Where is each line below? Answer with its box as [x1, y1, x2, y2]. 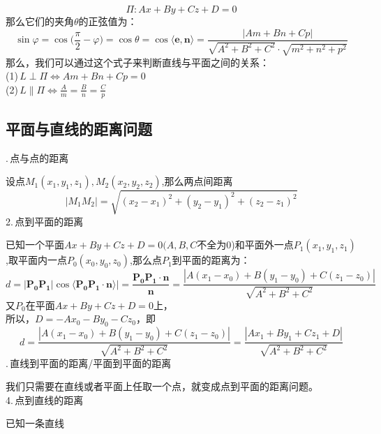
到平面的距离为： [172, 253, 251, 267]
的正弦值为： [78, 14, 137, 28]
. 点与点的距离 [6, 150, 69, 165]
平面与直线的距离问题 [6, 117, 152, 139]
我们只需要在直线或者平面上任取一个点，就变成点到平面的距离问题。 [6, 379, 318, 394]
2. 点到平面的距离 [6, 214, 84, 228]
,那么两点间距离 [161, 174, 233, 188]
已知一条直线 [6, 416, 64, 431]
